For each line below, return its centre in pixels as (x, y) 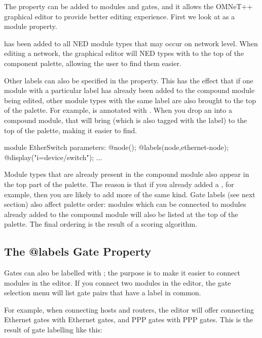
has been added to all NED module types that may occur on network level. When (131, 43)
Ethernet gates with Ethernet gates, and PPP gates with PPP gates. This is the (129, 319)
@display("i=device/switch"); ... (53, 157)
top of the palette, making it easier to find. (71, 130)
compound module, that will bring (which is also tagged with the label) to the (126, 120)
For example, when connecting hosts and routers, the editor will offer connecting (129, 309)
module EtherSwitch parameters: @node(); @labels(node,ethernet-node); (117, 147)
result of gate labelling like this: (53, 330)
